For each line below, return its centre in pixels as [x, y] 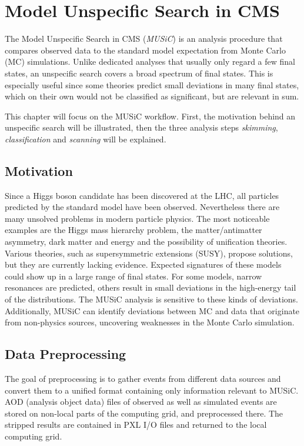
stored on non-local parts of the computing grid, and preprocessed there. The [144, 413]
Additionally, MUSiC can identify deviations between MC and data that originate [152, 310]
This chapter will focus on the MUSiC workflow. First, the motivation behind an [150, 116]
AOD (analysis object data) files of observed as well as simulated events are [141, 402]
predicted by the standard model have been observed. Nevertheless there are [142, 207]
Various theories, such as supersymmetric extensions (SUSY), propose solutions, [149, 253]
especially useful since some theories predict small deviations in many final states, [152, 84]
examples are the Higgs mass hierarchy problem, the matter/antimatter [133, 230]
